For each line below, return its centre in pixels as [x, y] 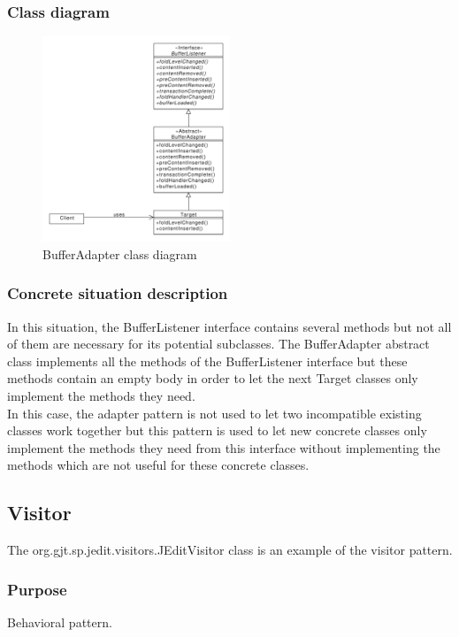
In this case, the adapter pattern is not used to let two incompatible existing [214, 413]
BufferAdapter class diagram [120, 253]
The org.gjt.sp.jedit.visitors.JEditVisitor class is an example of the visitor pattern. [230, 550]
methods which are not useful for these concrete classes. [158, 465]
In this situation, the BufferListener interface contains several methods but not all [229, 326]
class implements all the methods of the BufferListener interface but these [207, 361]
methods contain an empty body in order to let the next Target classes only [213, 378]
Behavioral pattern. [60, 622]
